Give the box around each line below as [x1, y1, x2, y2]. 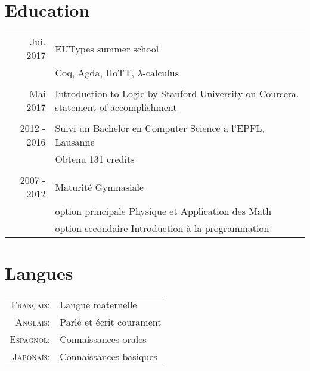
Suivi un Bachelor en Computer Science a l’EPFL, [55, 121, 265, 135]
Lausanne [55, 135, 95, 149]
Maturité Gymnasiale [55, 180, 144, 194]
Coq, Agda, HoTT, [55, 66, 134, 80]
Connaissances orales [60, 332, 147, 347]
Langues [5, 261, 73, 285]
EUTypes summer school [55, 41, 159, 55]
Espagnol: [10, 332, 51, 347]
